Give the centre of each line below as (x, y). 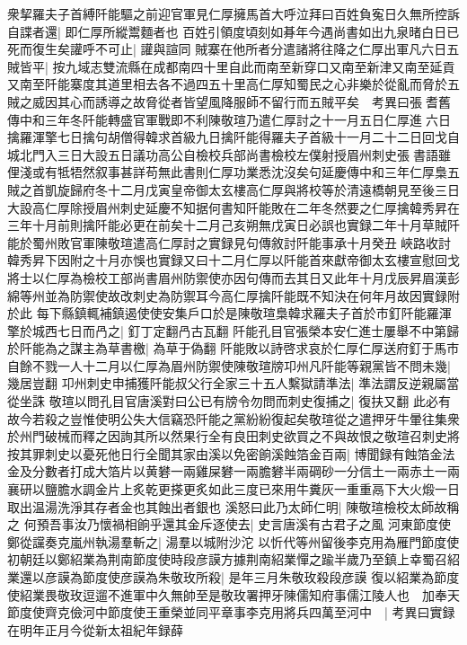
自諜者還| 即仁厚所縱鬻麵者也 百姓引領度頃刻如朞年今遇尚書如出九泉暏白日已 (233, 31)
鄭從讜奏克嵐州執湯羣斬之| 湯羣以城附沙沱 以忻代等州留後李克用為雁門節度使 (233, 541)
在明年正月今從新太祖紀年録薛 (95, 629)
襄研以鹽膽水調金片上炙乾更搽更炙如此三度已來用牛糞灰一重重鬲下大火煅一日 (233, 489)
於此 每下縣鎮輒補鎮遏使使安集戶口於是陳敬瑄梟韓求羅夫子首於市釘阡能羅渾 (229, 313)
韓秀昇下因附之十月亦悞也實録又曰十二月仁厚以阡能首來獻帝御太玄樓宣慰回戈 (233, 260)
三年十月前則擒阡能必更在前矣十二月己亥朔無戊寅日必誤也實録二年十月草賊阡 (233, 225)
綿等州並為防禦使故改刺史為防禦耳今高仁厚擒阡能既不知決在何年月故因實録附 (233, 295)
